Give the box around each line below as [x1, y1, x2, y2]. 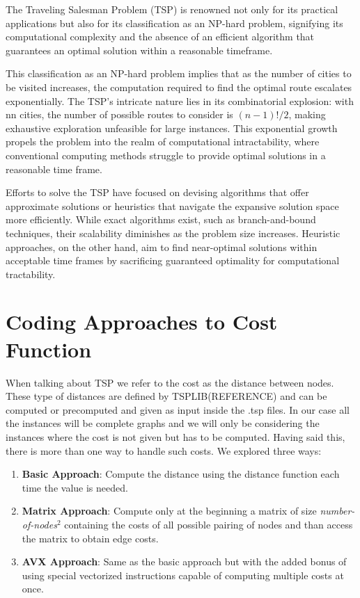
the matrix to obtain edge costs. [22, 531, 159, 545]
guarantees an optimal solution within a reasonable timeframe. [6, 42, 273, 57]
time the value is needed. [22, 480, 128, 494]
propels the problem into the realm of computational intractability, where [6, 134, 320, 149]
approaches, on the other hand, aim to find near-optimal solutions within [6, 239, 318, 254]
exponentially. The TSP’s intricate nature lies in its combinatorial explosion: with [6, 93, 354, 108]
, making [288, 107, 326, 122]
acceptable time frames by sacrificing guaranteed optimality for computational [6, 253, 340, 268]
